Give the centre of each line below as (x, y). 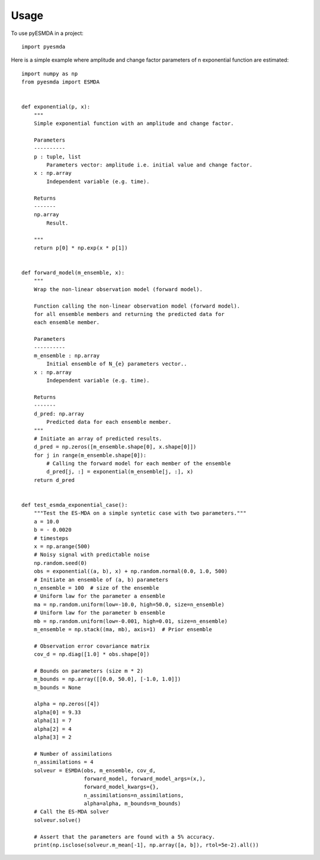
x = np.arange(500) (62, 546)
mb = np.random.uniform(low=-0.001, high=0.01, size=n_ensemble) (131, 621)
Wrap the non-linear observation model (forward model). (118, 289)
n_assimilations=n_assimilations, (134, 795)
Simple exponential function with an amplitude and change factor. (134, 124)
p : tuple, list (57, 156)
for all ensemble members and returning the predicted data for (129, 314)
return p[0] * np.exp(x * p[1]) (81, 248)
